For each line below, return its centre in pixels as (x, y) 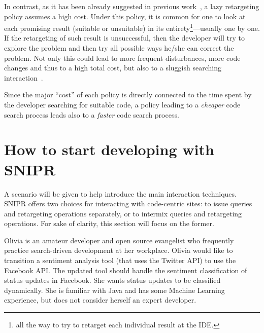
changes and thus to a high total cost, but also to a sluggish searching (113, 68)
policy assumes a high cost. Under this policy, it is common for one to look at (125, 16)
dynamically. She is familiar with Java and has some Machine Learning (114, 290)
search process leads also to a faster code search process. (92, 114)
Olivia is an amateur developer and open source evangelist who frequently (119, 240)
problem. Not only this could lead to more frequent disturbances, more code (122, 58)
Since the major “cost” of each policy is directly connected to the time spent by (128, 95)
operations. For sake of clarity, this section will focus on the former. (109, 223)
